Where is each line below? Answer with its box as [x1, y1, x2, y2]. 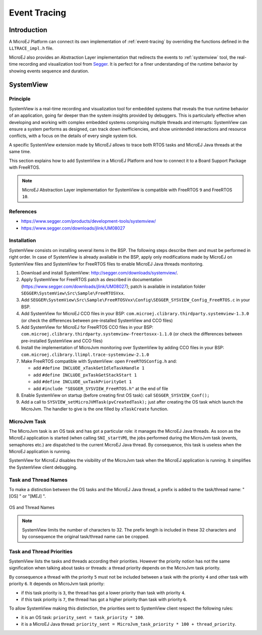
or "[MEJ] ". [22, 494, 46, 499]
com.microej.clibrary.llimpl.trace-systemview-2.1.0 [21, 352, 149, 357]
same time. [9, 149, 32, 155]
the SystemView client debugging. [9, 464, 78, 470]
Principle [9, 95, 31, 102]
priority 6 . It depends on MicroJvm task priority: [9, 581, 105, 587]
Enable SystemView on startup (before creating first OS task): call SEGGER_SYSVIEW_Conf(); [21, 392, 210, 398]
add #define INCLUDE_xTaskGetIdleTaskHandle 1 [33, 365, 145, 371]
